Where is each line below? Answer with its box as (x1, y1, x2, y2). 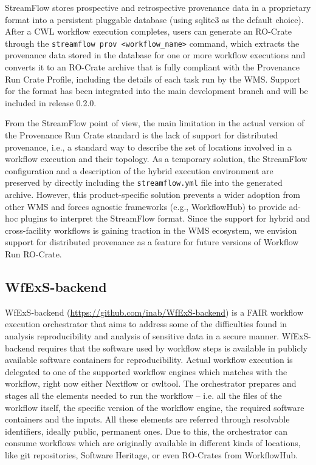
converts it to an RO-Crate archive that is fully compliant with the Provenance (5, 61, 300, 73)
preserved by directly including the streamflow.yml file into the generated (5, 176, 283, 189)
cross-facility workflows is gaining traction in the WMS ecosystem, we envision (5, 223, 297, 236)
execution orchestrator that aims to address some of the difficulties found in (5, 317, 287, 330)
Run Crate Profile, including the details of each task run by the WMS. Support (5, 72, 301, 85)
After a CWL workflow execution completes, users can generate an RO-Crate (5, 25, 292, 38)
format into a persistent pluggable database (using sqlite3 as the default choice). (5, 13, 304, 25)
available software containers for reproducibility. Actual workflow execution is (5, 353, 293, 366)
